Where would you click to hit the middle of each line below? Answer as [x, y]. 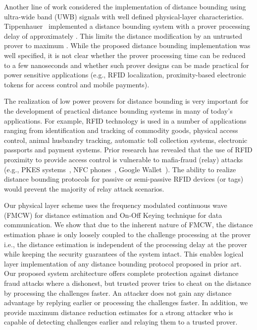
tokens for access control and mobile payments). [77, 84]
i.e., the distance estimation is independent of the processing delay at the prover [126, 244]
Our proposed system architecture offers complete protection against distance [121, 273]
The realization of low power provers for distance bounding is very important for [126, 101]
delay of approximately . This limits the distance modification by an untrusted [123, 35]
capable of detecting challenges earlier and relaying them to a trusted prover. [121, 322]
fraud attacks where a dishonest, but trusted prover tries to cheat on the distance [128, 283]
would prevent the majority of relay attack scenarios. [84, 188]
